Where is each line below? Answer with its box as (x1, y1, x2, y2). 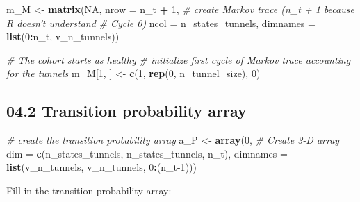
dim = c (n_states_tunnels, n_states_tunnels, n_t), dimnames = (6, 146, 288, 160)
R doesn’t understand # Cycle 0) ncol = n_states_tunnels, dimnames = (6, 15, 316, 30)
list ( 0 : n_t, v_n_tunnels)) (6, 29, 120, 44)
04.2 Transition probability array (6, 100, 247, 121)
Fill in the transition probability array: (6, 183, 172, 197)
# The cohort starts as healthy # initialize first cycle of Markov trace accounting (6, 52, 351, 67)
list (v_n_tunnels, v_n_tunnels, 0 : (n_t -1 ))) (6, 160, 197, 174)
